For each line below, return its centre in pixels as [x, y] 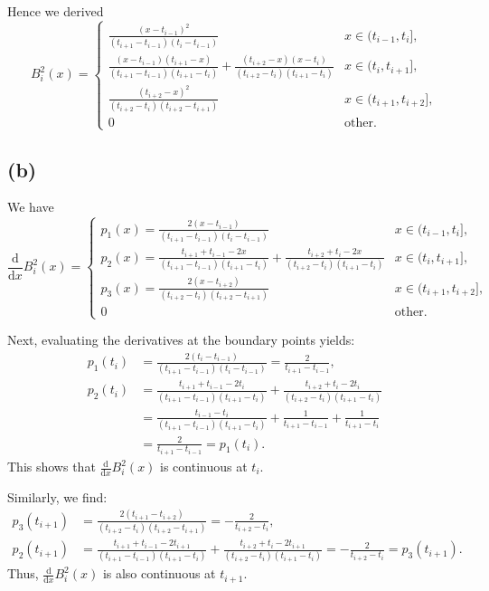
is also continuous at [159, 573]
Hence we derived [56, 11]
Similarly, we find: [57, 496]
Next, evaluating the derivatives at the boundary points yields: [181, 340]
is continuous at [204, 467]
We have [31, 207]
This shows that [52, 467]
